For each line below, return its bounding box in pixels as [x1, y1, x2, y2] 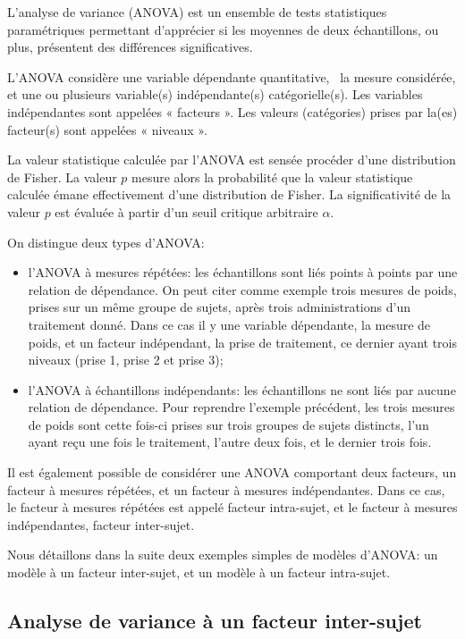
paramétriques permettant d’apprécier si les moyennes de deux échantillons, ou [7, 20, 439, 38]
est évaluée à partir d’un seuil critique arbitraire [55, 202, 318, 221]
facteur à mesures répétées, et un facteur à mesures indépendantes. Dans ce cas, [7, 480, 445, 499]
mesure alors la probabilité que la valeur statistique [131, 167, 413, 186]
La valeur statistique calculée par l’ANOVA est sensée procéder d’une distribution [7, 150, 456, 169]
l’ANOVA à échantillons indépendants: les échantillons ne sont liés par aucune [28, 380, 456, 399]
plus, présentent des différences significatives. [7, 38, 253, 56]
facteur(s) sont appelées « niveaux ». [7, 120, 207, 139]
